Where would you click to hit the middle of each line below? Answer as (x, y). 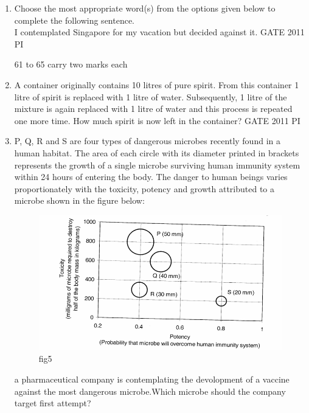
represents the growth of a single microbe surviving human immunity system (157, 165)
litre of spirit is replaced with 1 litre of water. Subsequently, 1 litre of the (151, 96)
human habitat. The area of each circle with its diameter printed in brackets (157, 152)
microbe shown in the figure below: (79, 200)
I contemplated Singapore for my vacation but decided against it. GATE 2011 (159, 32)
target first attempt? (53, 403)
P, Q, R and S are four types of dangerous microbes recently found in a (147, 141)
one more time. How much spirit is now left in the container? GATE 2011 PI (157, 120)
